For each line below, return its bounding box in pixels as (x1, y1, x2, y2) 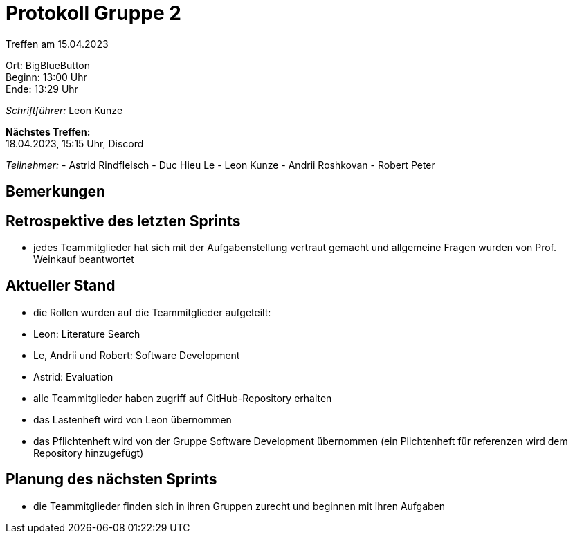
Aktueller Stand (6, 277, 116, 295)
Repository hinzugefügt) (33, 446, 144, 459)
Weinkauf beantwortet (33, 253, 134, 266)
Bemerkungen (6, 183, 106, 201)
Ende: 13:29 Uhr (6, 82, 78, 95)
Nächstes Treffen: (6, 125, 91, 138)
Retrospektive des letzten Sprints (6, 212, 241, 230)
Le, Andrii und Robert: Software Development (33, 349, 240, 361)
